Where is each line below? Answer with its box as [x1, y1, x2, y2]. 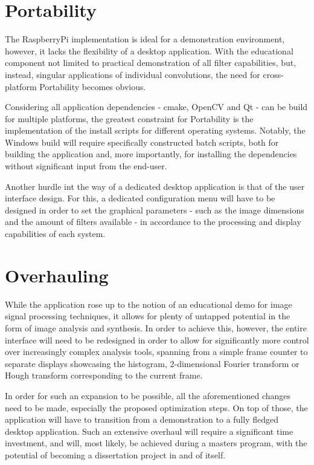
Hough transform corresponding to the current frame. [5, 369, 203, 382]
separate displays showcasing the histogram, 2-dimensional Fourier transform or [5, 357, 300, 369]
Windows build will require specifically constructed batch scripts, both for [5, 135, 279, 148]
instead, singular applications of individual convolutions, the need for [5, 68, 260, 80]
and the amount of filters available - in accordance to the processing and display [5, 215, 301, 228]
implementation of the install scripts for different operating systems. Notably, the [5, 124, 306, 137]
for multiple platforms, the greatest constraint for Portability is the [5, 112, 254, 125]
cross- [263, 68, 284, 80]
